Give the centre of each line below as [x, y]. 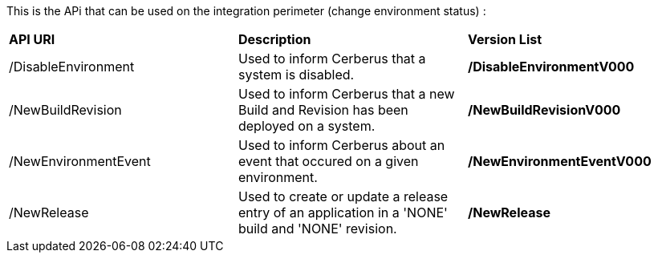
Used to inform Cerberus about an [341, 145]
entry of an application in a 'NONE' [343, 212]
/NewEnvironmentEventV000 [559, 161]
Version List [505, 39]
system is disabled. [296, 75]
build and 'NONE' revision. [317, 229]
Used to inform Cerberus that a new [346, 94]
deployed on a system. [307, 126]
